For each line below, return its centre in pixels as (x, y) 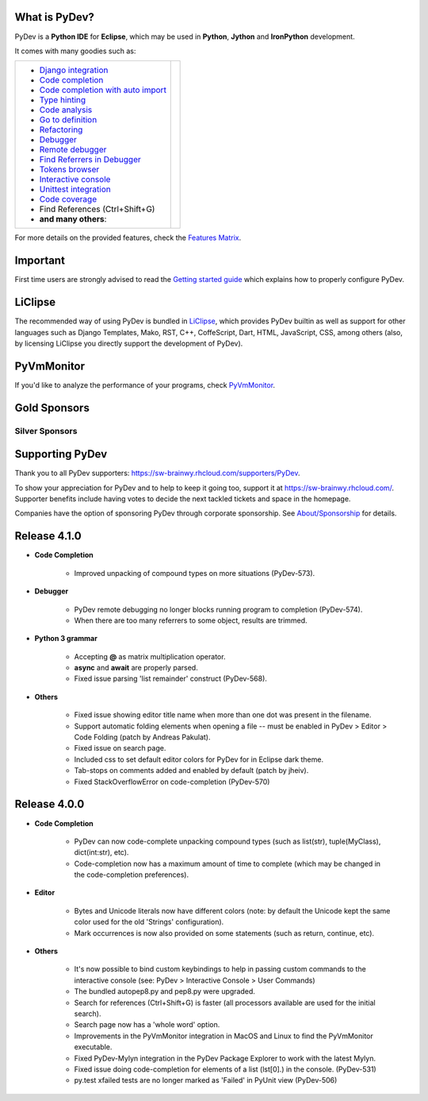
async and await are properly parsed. (136, 668)
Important (40, 261)
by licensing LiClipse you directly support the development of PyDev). (129, 343)
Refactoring (61, 129)
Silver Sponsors (46, 431)
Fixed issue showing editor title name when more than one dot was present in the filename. (223, 715)
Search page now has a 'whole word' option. (147, 1025)
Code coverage (68, 199)
